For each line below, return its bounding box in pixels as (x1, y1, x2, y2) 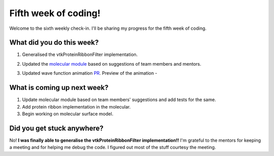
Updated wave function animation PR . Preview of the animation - (22, 70, 157, 76)
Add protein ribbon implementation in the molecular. (22, 103, 131, 110)
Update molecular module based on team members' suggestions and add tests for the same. (22, 96, 216, 103)
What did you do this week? (9, 38, 99, 47)
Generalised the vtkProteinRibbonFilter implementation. (22, 51, 138, 58)
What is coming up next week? (9, 83, 109, 92)
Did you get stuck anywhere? (9, 124, 104, 132)
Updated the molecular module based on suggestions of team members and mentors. (22, 61, 201, 67)
